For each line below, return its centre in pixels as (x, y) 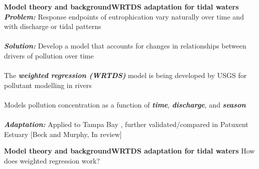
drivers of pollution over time (49, 55)
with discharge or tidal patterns (53, 26)
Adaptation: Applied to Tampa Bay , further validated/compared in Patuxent (126, 124)
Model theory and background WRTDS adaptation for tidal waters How (129, 151)
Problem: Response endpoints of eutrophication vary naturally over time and (124, 16)
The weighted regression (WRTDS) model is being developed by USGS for (125, 75)
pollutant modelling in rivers (48, 85)
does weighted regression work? (52, 160)
